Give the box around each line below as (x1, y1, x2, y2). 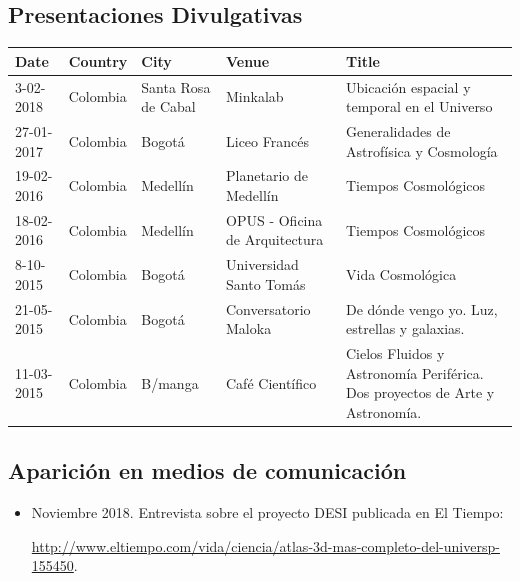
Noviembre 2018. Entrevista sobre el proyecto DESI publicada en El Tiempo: (31, 502, 504, 523)
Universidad (226, 254, 299, 275)
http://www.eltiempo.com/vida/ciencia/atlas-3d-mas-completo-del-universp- (31, 535, 500, 556)
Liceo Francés (226, 130, 309, 151)
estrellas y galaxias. (346, 318, 465, 339)
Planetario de (226, 165, 308, 186)
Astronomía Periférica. (346, 362, 484, 383)
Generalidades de (346, 120, 451, 141)
